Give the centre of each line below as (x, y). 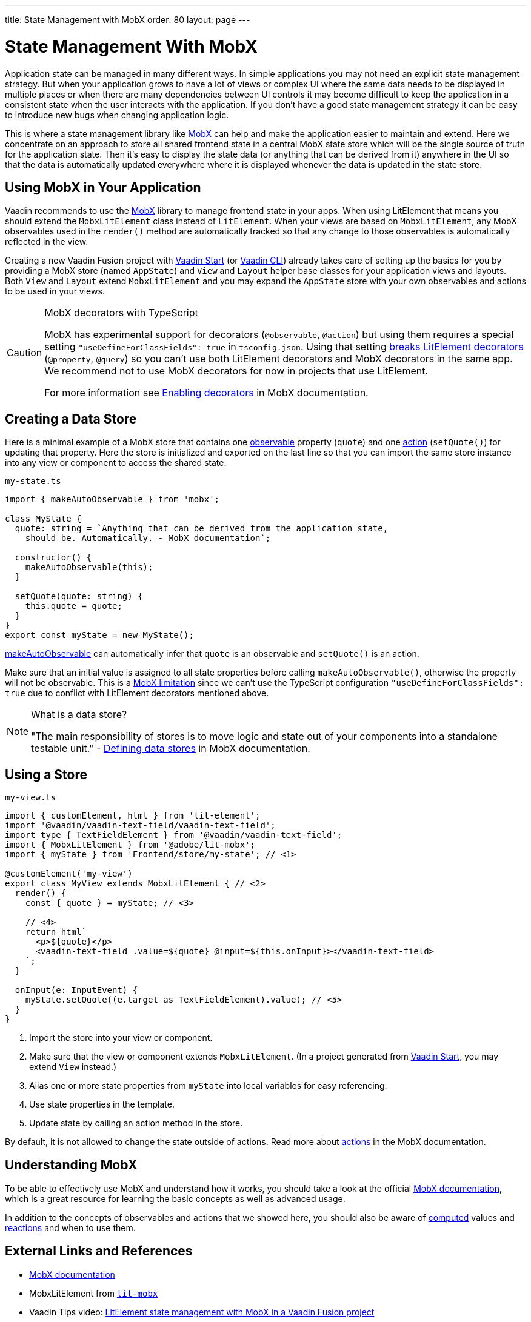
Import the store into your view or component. (121, 1038)
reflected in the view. (47, 242)
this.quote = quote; (74, 606)
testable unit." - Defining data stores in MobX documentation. (171, 749)
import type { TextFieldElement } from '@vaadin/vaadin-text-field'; (174, 835)
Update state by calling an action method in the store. (136, 1123)
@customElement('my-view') (69, 874)
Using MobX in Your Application (103, 187)
